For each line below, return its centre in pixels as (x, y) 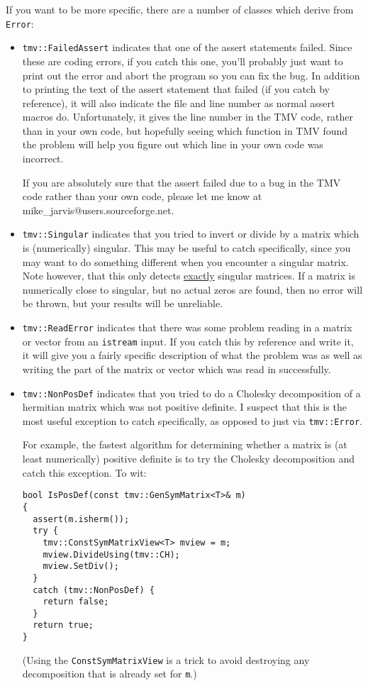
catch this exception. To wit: (84, 472)
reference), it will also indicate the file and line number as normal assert (179, 103)
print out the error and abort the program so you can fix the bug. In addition (191, 75)
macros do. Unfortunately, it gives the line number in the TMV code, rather (188, 117)
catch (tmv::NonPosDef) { (94, 590)
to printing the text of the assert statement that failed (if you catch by (176, 89)
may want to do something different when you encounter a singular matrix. (185, 261)
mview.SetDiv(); (81, 566)
